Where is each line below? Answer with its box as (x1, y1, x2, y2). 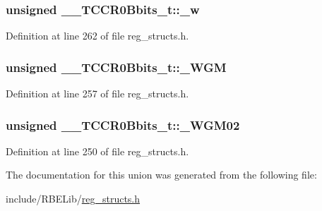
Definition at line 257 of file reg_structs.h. (6, 86, 189, 101)
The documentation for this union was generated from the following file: (6, 167, 317, 182)
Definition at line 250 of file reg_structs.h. (6, 143, 189, 158)
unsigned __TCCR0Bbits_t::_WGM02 (6, 116, 240, 133)
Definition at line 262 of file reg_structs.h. (6, 28, 189, 43)
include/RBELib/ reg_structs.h (6, 191, 141, 206)
